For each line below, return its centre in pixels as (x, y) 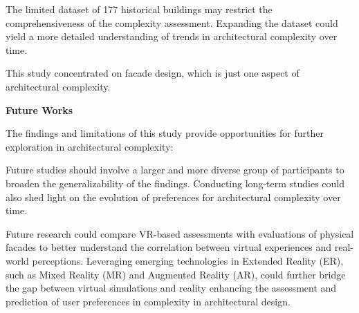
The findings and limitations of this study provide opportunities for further (165, 133)
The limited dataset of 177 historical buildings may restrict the (139, 9)
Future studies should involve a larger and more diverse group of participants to (175, 170)
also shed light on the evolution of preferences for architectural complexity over (173, 197)
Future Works (39, 110)
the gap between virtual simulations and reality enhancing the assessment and (171, 288)
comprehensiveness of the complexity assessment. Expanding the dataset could (172, 22)
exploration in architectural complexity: (90, 146)
